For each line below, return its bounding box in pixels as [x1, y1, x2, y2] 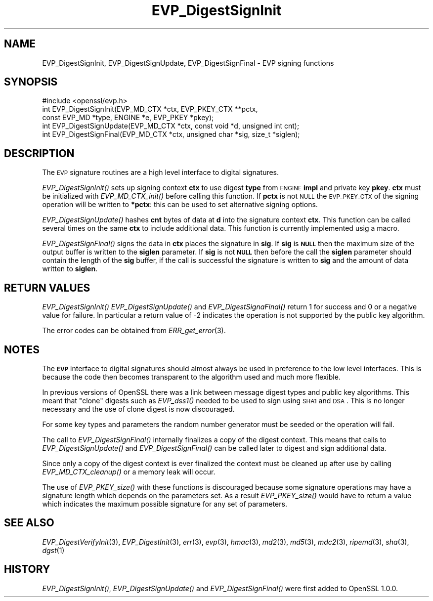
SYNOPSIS [4, 76, 58, 88]
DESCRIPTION [4, 147, 75, 160]
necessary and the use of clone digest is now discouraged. [42, 404, 235, 413]
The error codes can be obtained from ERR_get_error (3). [42, 326, 226, 335]
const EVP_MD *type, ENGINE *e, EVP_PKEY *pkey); [42, 113, 214, 122]
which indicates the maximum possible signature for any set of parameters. [42, 499, 287, 508]
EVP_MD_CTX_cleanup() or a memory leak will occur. [42, 467, 216, 476]
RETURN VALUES [4, 281, 90, 294]
